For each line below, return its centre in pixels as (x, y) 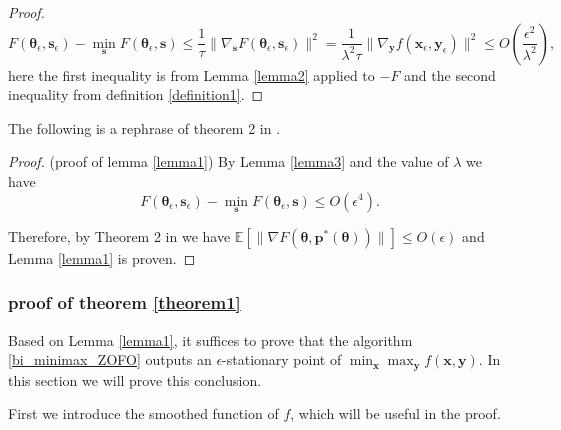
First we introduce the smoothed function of (143, 413)
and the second (450, 74)
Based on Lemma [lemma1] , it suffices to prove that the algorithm (210, 339)
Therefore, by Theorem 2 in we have (119, 235)
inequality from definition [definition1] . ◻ (136, 94)
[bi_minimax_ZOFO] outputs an (110, 359)
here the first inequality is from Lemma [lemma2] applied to (191, 74)
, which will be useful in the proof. (395, 413)
